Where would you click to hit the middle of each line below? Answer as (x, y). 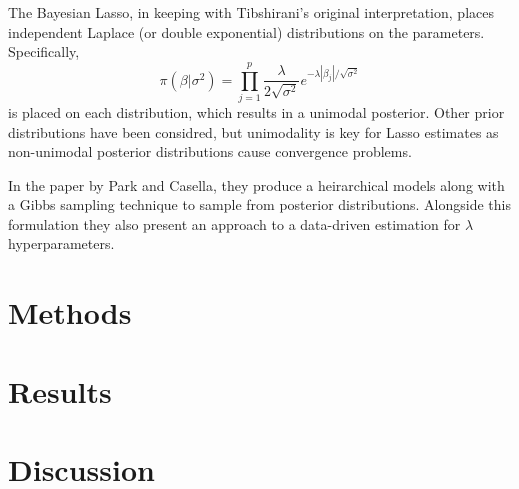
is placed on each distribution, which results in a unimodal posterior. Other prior (256, 111)
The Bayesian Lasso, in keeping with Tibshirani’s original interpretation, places (251, 12)
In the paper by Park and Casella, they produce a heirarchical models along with (256, 184)
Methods (70, 312)
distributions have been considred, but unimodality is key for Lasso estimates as (253, 131)
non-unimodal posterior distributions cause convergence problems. (210, 151)
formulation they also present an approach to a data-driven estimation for (234, 223)
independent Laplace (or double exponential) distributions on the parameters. (246, 31)
